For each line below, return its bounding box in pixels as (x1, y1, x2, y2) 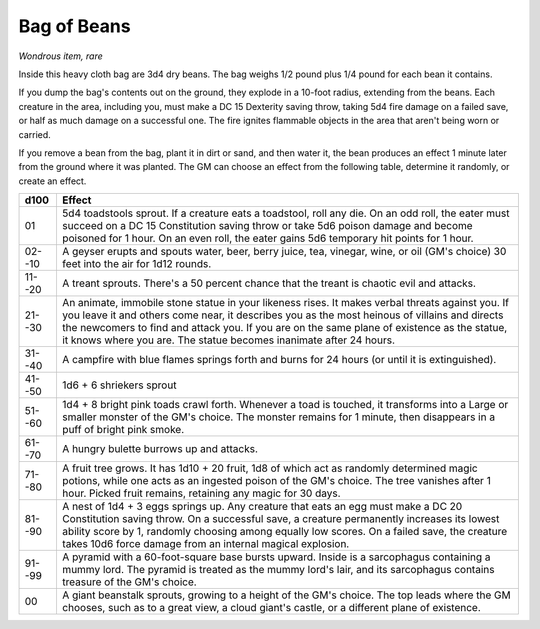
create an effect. (18, 175, 87, 187)
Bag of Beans (18, 15, 131, 37)
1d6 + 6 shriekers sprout (61, 378, 177, 392)
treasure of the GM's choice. (61, 575, 197, 589)
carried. (18, 128, 52, 140)
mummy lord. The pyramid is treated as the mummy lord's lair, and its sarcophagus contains (61, 563, 495, 577)
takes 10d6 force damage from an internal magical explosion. (61, 537, 350, 551)
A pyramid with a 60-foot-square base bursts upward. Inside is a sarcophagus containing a (61, 550, 491, 564)
